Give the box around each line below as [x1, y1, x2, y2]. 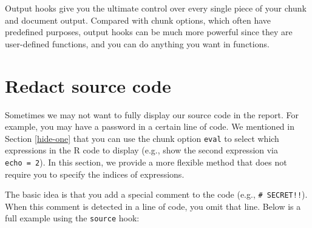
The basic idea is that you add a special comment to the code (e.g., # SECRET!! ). [5, 188, 308, 201]
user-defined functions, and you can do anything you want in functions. [5, 37, 270, 50]
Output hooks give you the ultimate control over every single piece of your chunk [5, 2, 307, 14]
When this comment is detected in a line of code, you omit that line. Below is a [5, 199, 301, 212]
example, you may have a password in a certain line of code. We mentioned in [5, 120, 294, 133]
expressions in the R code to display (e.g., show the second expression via [5, 144, 279, 156]
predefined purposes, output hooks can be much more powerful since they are [5, 25, 293, 38]
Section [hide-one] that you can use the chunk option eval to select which [5, 132, 279, 144]
